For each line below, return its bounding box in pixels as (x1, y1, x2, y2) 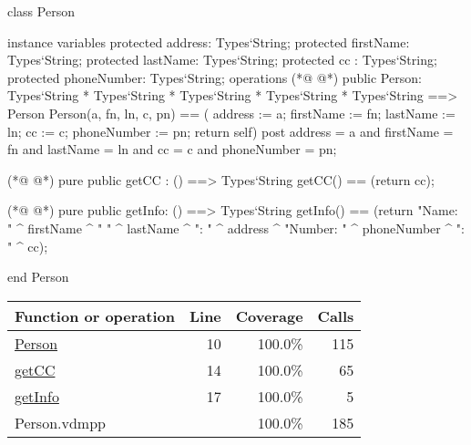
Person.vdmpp (15, 411, 106, 433)
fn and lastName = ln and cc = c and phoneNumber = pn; (7, 140, 337, 159)
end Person (7, 267, 69, 286)
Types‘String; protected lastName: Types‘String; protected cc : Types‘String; (7, 50, 437, 69)
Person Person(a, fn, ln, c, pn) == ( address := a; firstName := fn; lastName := (7, 103, 456, 122)
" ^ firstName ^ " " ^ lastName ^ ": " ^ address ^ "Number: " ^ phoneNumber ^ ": (7, 218, 465, 237)
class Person (7, 2, 75, 20)
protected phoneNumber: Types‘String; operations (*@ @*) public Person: (7, 67, 422, 87)
